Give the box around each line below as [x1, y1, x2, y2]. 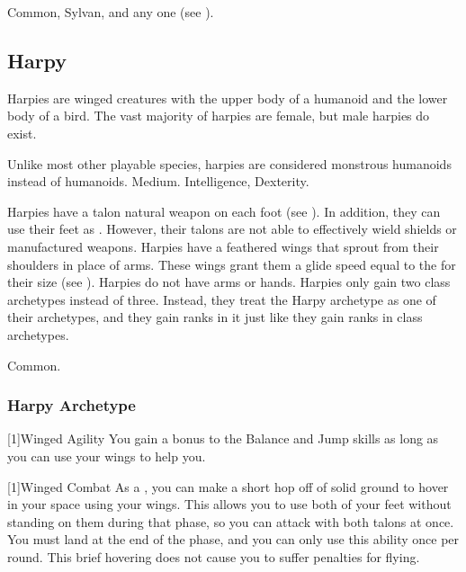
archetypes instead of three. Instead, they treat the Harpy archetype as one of [7, 290, 436, 308]
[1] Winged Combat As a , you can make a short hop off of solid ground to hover [7, 477, 449, 496]
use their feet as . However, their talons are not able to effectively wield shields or [7, 219, 457, 238]
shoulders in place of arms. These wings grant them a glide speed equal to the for [7, 255, 456, 273]
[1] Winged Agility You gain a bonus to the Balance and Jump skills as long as [7, 429, 439, 448]
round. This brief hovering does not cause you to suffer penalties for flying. [7, 547, 420, 566]
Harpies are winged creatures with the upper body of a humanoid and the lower [7, 88, 448, 107]
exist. [7, 123, 37, 142]
